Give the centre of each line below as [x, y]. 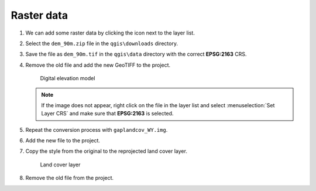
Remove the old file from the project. [70, 178]
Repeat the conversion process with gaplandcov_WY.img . [97, 129]
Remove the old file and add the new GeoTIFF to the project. [98, 65]
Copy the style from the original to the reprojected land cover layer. [106, 151]
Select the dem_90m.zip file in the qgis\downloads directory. [102, 43]
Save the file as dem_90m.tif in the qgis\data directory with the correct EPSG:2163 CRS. [136, 54]
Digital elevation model [68, 79]
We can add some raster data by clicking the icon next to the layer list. [110, 33]
